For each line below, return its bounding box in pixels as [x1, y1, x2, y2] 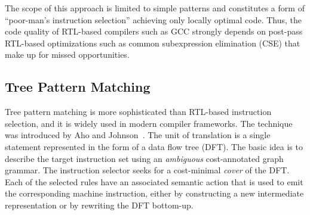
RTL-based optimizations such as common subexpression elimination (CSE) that [5, 36, 300, 49]
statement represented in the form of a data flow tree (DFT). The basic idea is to [5, 140, 303, 152]
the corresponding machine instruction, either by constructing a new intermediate [5, 187, 304, 200]
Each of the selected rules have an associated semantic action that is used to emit [5, 175, 303, 188]
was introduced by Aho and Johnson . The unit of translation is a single [5, 129, 271, 141]
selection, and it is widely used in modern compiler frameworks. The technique [5, 117, 293, 129]
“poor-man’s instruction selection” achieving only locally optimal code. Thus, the [5, 13, 302, 26]
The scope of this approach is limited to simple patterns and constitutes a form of [5, 2, 305, 14]
